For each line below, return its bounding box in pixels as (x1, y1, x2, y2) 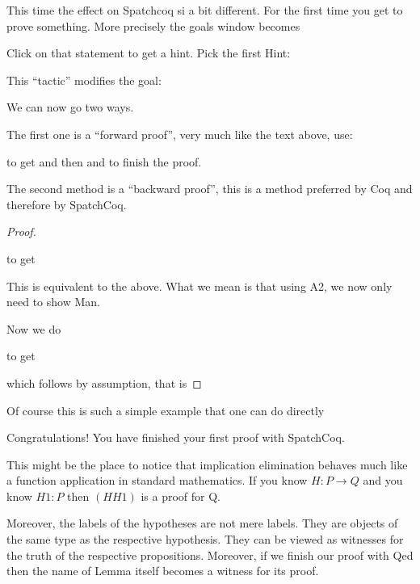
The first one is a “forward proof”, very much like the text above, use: (6, 125, 353, 142)
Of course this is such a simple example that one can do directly (6, 401, 325, 418)
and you (363, 472, 403, 489)
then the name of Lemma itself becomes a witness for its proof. (6, 562, 319, 579)
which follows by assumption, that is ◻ (6, 374, 202, 391)
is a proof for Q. (141, 487, 220, 504)
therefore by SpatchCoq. (6, 195, 127, 212)
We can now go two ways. (6, 99, 134, 116)
